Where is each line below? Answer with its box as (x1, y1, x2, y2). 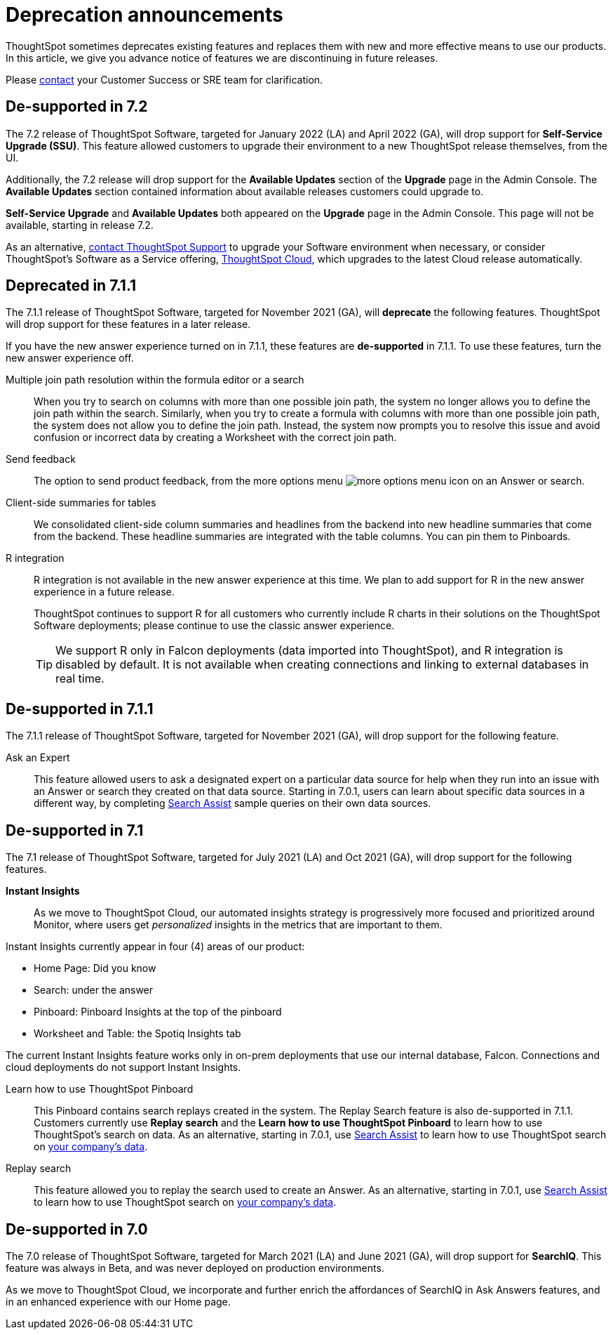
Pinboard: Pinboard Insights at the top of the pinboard (34, 1006, 282, 1018)
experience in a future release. (34, 586, 175, 598)
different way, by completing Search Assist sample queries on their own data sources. (34, 797, 431, 810)
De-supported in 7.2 (6, 98, 148, 116)
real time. (55, 671, 105, 686)
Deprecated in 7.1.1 (6, 277, 137, 295)
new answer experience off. (6, 352, 134, 364)
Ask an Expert (6, 751, 70, 764)
